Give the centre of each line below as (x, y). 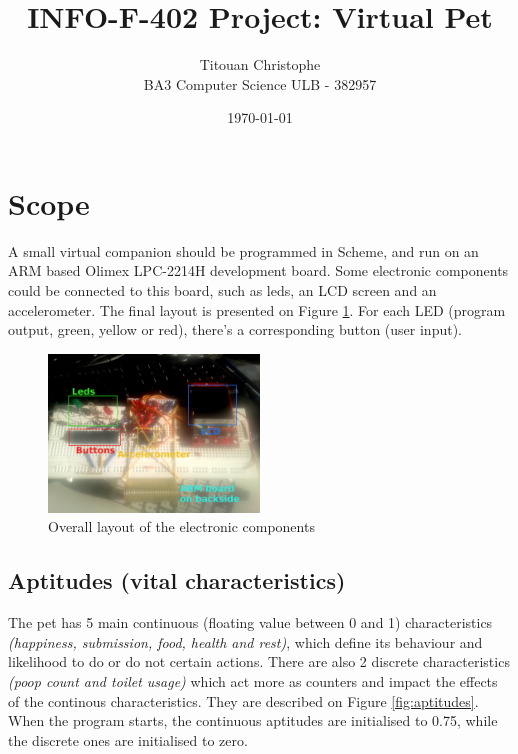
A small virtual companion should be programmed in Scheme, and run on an (243, 250)
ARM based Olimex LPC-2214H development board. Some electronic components (258, 270)
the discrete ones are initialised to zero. (128, 739)
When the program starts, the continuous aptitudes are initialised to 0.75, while (253, 720)
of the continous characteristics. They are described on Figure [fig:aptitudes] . (243, 700)
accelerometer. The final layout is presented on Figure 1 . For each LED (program (257, 309)
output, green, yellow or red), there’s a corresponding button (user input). (235, 329)
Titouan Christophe (260, 64)
